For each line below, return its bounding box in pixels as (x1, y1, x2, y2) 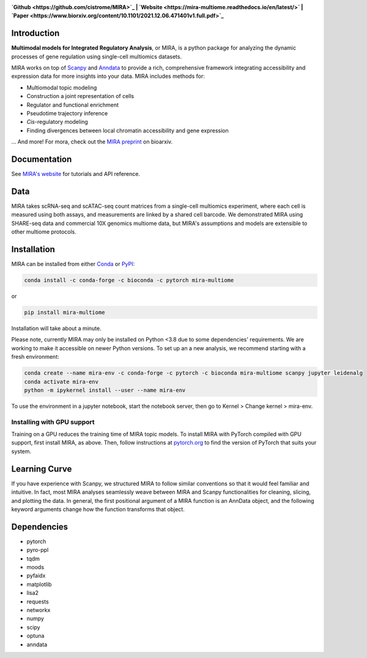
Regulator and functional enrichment (26, 101, 119, 109)
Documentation (11, 154, 72, 165)
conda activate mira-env (24, 378, 99, 385)
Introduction (11, 28, 60, 39)
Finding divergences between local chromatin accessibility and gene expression (26, 126, 229, 134)
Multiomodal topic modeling (26, 83, 97, 91)
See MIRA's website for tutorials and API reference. (11, 170, 141, 178)
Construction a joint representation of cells (26, 93, 135, 100)
